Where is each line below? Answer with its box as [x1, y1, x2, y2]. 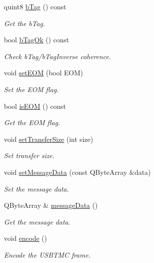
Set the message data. [4, 183, 69, 194]
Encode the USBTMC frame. [4, 249, 91, 260]
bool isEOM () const [4, 100, 66, 111]
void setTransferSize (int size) [4, 133, 93, 144]
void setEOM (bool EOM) [4, 67, 83, 78]
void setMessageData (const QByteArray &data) [4, 166, 151, 177]
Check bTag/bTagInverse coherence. [4, 51, 111, 61]
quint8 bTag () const [4, 1, 66, 11]
